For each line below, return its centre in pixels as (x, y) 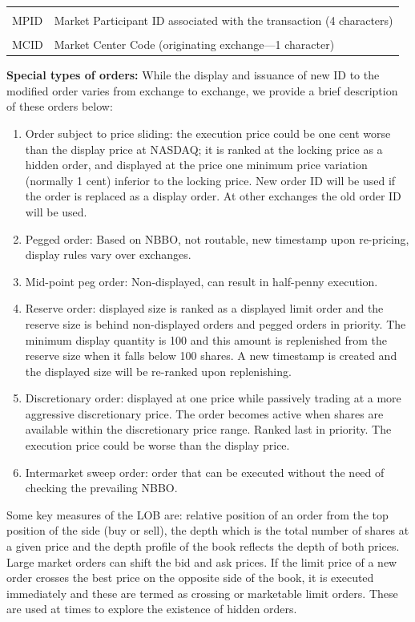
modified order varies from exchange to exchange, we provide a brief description (202, 90)
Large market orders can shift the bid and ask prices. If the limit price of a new (202, 561)
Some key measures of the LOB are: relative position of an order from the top (197, 514)
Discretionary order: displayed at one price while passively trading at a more (213, 398)
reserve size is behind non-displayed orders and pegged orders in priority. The (216, 323)
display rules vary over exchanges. (108, 254)
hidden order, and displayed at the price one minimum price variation (196, 165)
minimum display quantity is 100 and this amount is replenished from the (206, 339)
